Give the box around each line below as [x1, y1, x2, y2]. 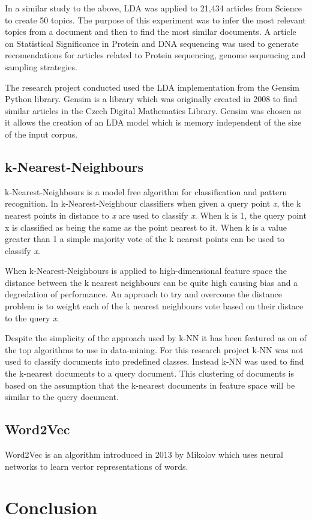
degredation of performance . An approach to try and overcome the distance [5, 288, 282, 300]
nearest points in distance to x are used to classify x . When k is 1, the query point [5, 208, 307, 221]
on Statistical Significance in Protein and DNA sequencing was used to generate [5, 37, 299, 49]
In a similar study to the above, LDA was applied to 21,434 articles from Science [5, 2, 302, 14]
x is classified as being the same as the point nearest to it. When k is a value [5, 220, 287, 233]
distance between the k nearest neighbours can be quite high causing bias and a [5, 276, 298, 288]
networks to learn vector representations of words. [5, 460, 188, 472]
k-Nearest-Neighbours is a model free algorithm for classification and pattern [5, 185, 287, 198]
